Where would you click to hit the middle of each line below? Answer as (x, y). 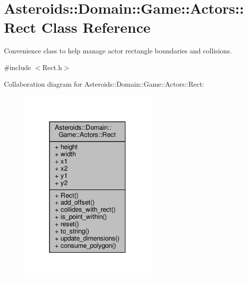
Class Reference (96, 27)
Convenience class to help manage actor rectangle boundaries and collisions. (118, 51)
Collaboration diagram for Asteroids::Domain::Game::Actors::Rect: (104, 83)
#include (18, 67)
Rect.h (52, 67)
